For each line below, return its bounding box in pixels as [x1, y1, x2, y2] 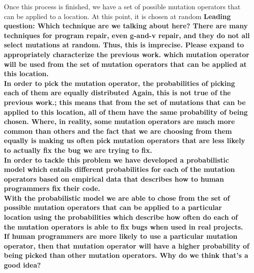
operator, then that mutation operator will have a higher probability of [4, 240, 250, 251]
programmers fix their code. [4, 183, 100, 193]
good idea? [4, 260, 41, 270]
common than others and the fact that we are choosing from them [4, 126, 232, 136]
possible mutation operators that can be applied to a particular [4, 202, 222, 212]
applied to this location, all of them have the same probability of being [4, 106, 248, 117]
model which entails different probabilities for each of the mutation [4, 164, 235, 174]
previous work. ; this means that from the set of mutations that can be [4, 97, 246, 107]
